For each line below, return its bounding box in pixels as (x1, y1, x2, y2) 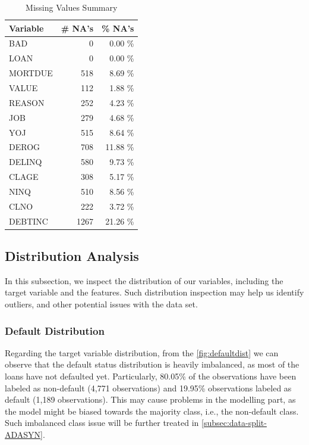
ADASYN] (5, 428, 43, 441)
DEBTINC (9, 214, 48, 227)
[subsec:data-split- (201, 416, 267, 429)
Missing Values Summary (26, 1, 118, 13)
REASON (9, 96, 45, 108)
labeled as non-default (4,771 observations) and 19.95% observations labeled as (5, 381, 292, 394)
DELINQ (9, 155, 42, 168)
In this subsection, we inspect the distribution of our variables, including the (5, 274, 283, 287)
